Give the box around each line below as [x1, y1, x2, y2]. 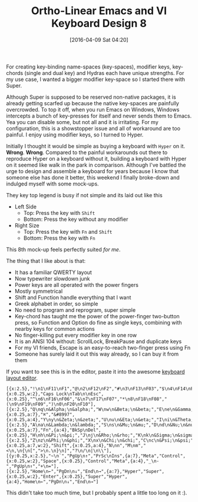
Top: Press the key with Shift [23, 209, 95, 216]
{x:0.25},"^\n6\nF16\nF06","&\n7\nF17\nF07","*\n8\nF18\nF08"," [6, 396, 167, 402]
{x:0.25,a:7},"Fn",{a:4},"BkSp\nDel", [6, 427, 101, 433]
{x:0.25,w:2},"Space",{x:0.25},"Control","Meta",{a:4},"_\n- [6, 458, 160, 464]
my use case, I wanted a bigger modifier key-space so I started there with [6, 76, 186, 83]
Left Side [14, 203, 37, 210]
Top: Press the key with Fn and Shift [23, 228, 113, 235]
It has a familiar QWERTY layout [14, 269, 93, 276]
